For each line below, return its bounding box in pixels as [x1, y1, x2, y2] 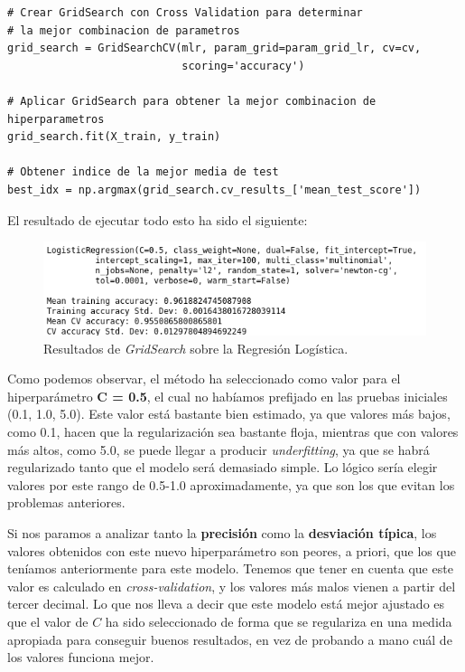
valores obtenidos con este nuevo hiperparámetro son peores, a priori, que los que [7, 541, 456, 560]
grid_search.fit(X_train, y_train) [7, 130, 221, 144]
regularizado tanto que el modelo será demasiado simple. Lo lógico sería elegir [7, 458, 438, 477]
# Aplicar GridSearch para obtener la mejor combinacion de [7, 94, 377, 108]
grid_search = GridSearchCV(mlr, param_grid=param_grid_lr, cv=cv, [7, 42, 422, 55]
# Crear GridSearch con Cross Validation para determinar [7, 6, 363, 19]
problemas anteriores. [7, 493, 126, 512]
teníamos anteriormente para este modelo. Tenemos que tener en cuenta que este [7, 559, 453, 578]
